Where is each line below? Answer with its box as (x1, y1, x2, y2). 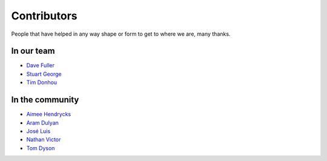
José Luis (26, 127, 51, 134)
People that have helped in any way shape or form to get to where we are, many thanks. (11, 30, 231, 38)
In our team (11, 46, 55, 56)
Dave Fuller (26, 62, 54, 69)
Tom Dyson (26, 144, 55, 151)
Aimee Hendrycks (26, 111, 71, 118)
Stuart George (26, 70, 62, 77)
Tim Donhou (26, 79, 58, 86)
